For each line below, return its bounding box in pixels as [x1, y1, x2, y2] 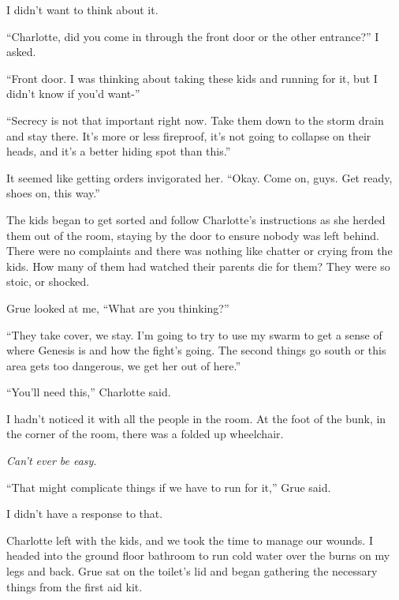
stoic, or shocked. [6, 273, 90, 290]
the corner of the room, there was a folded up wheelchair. [6, 426, 284, 442]
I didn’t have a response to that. [6, 505, 163, 522]
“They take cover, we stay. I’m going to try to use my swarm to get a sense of [6, 326, 382, 343]
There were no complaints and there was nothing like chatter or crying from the [6, 242, 393, 259]
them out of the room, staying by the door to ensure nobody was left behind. [6, 227, 379, 243]
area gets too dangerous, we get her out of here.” [6, 357, 241, 373]
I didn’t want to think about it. [6, 2, 158, 17]
